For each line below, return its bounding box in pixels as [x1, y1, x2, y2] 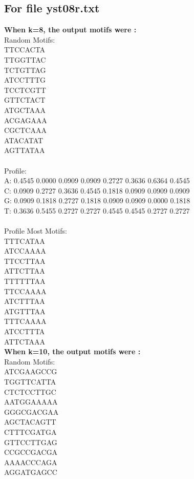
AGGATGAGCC [4, 467, 57, 477]
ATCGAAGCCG [4, 366, 57, 377]
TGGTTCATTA [4, 376, 56, 387]
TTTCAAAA [4, 316, 47, 327]
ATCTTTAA [4, 296, 45, 306]
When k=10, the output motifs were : [4, 346, 141, 357]
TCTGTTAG [4, 64, 46, 75]
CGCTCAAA [4, 125, 47, 136]
